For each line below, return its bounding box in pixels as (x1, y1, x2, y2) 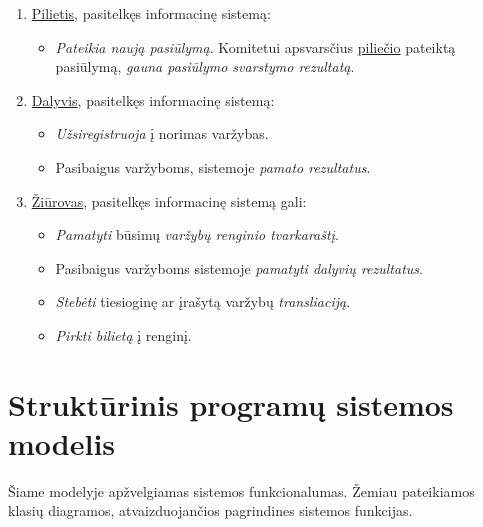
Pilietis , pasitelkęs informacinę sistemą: (31, 3, 271, 23)
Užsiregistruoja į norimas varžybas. (55, 123, 269, 144)
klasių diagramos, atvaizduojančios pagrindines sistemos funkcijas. (8, 500, 413, 521)
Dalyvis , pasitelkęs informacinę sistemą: (31, 89, 275, 110)
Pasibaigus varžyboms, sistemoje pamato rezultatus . (55, 156, 371, 177)
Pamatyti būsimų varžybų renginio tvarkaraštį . (55, 224, 339, 245)
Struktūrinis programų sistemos (8, 383, 454, 424)
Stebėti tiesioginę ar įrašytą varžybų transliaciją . (55, 291, 351, 312)
